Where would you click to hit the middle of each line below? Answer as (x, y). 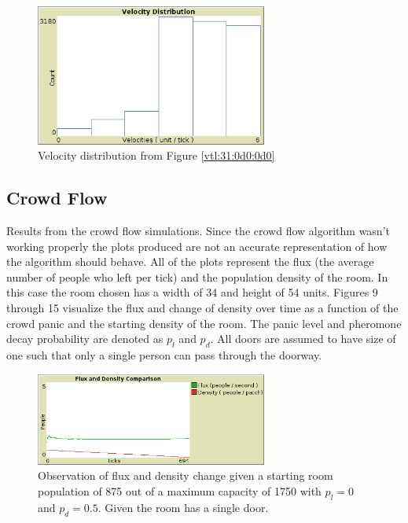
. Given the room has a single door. (183, 507)
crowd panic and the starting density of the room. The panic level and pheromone (204, 323)
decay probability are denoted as (85, 339)
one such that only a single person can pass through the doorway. (164, 354)
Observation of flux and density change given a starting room (186, 475)
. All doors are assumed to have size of (303, 339)
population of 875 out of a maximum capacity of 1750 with (180, 491)
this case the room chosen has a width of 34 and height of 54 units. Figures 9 (192, 292)
